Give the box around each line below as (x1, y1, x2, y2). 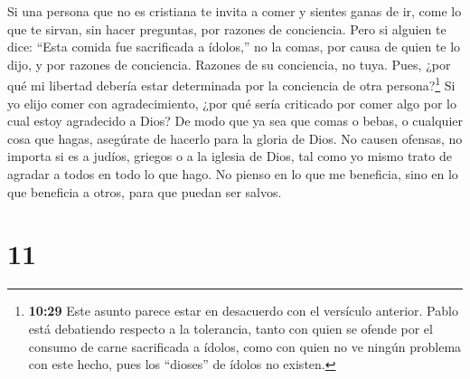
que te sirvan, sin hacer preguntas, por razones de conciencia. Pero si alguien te (7, 19, 446, 38)
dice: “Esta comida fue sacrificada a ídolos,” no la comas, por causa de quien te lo (7, 37, 461, 56)
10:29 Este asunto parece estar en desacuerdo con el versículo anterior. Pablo (28, 301, 458, 320)
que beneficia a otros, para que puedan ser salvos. (7, 182, 282, 201)
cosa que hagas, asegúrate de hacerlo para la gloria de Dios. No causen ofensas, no (7, 128, 463, 147)
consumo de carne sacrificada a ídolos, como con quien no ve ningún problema (28, 336, 462, 355)
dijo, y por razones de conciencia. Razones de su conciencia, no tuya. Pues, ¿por (7, 54, 451, 73)
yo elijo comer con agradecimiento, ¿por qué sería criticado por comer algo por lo (7, 93, 456, 112)
